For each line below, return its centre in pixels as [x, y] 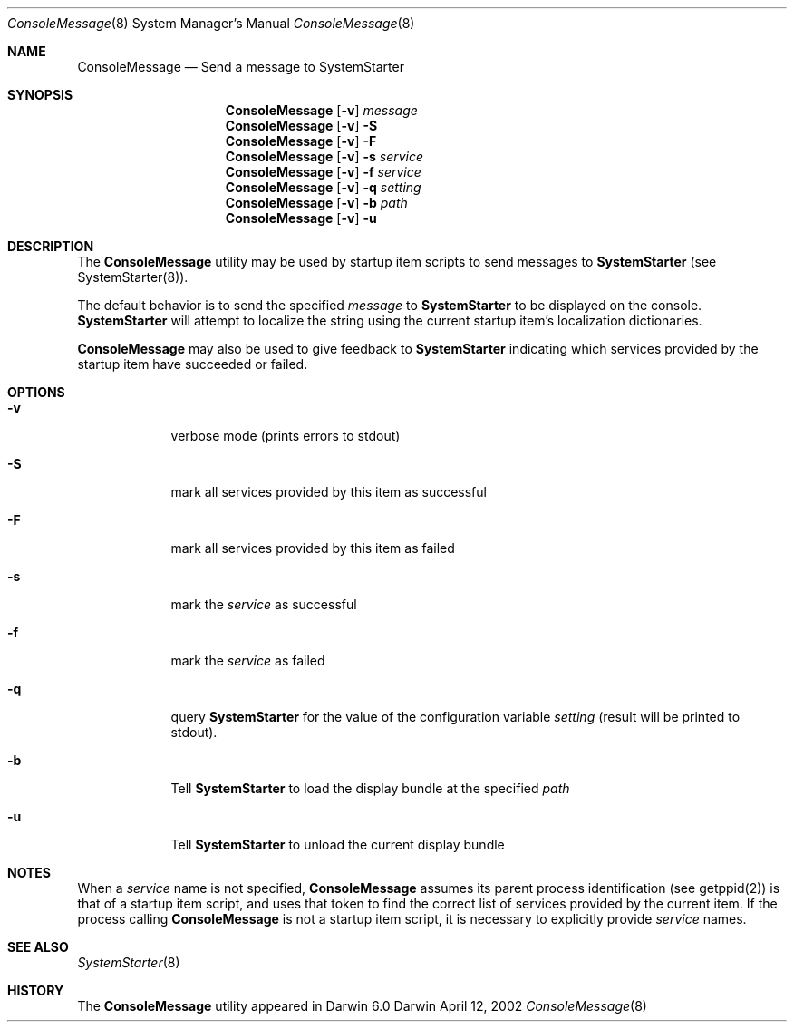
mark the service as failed [248, 660]
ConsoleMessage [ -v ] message [321, 110]
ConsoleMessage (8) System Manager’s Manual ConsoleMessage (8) [211, 23]
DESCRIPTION [51, 246]
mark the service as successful [264, 604]
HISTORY [36, 990]
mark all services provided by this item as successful [329, 492]
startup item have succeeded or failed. [193, 364]
